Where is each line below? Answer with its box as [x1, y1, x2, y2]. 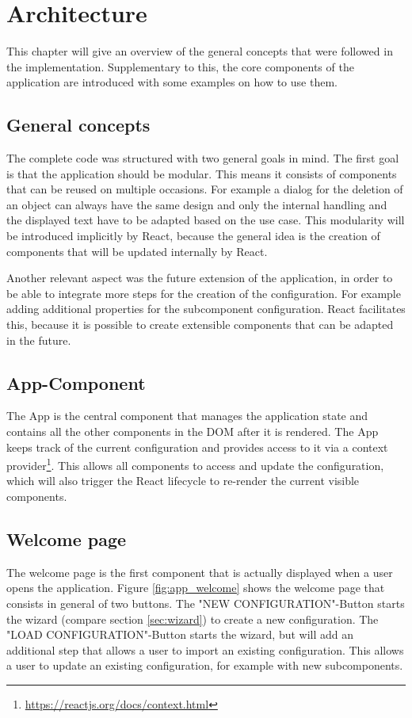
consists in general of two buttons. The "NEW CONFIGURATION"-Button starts [6, 595, 405, 612]
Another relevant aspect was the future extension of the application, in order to [6, 269, 393, 286]
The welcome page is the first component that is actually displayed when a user [6, 563, 393, 580]
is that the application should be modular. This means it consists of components [6, 165, 397, 181]
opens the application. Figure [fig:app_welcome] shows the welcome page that [6, 579, 385, 596]
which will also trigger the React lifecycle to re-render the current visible [6, 472, 360, 489]
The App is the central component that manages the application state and [6, 407, 368, 424]
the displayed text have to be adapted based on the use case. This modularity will [6, 212, 405, 228]
